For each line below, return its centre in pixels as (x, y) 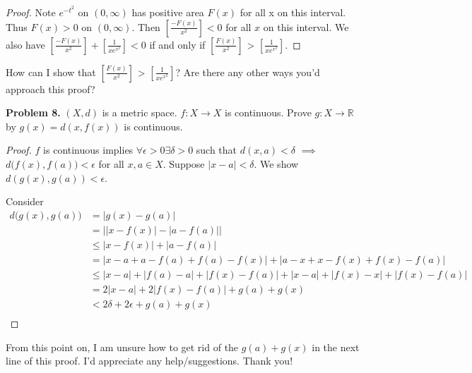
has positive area (168, 12)
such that (217, 150)
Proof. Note (31, 12)
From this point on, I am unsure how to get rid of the (122, 347)
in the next (336, 347)
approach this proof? (51, 88)
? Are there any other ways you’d (248, 72)
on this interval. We (306, 26)
